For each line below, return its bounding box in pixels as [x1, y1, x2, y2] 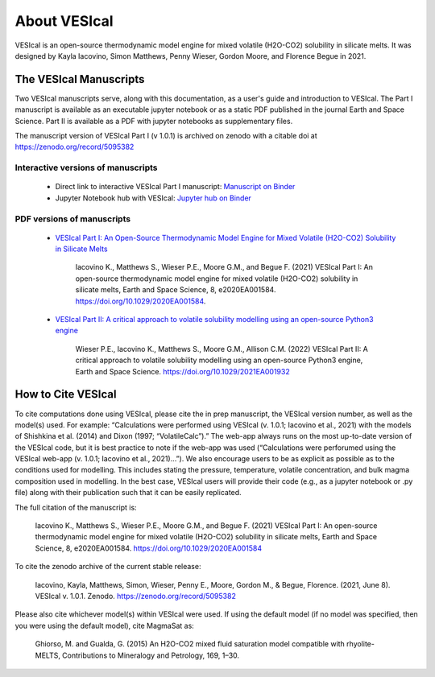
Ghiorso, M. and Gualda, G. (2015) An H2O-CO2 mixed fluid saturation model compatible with [35, 639, 346, 649]
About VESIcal [14, 12, 114, 30]
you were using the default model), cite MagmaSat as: [14, 621, 195, 630]
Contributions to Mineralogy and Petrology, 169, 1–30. [61, 650, 240, 660]
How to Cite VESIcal [14, 387, 117, 402]
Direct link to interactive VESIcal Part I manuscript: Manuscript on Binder [55, 182, 296, 192]
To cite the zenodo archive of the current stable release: [14, 562, 201, 572]
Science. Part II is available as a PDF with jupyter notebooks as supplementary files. [14, 116, 293, 126]
